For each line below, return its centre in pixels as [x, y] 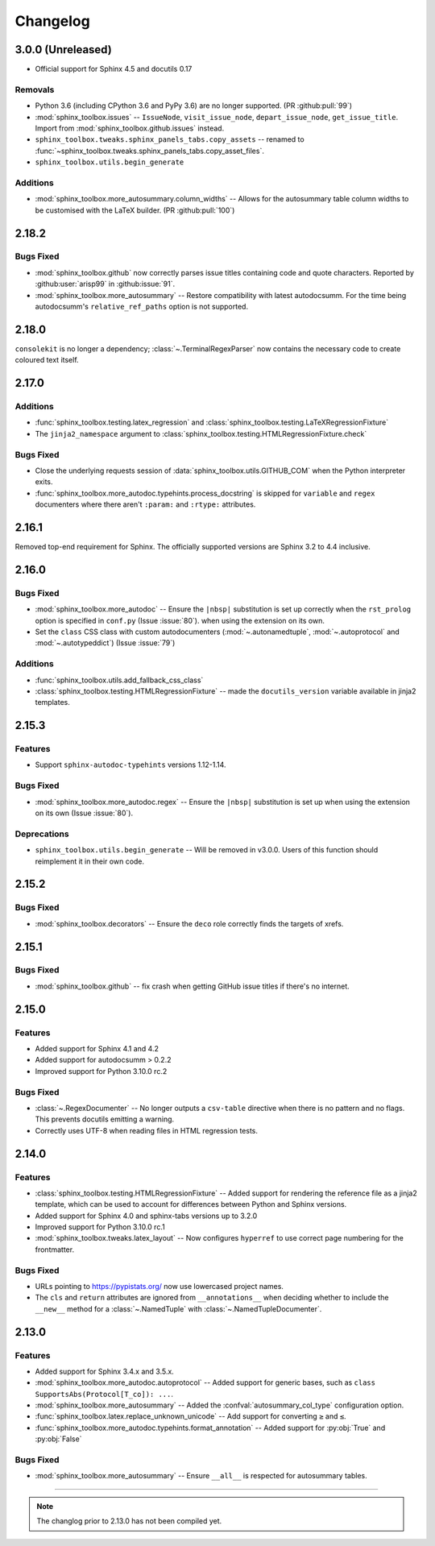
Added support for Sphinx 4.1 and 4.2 [97, 1049]
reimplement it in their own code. [90, 861]
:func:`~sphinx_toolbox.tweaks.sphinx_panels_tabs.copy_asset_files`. [150, 151]
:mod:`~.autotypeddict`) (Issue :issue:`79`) [105, 643]
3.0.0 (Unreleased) [63, 50]
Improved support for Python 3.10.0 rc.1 [100, 1227]
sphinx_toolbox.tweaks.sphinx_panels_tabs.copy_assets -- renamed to [170, 139]
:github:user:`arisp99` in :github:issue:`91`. [105, 284]
